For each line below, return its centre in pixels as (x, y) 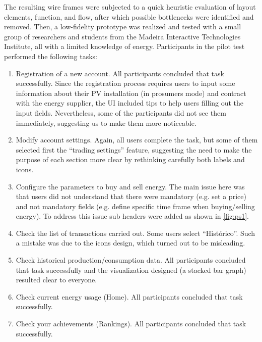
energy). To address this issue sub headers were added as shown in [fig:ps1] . (132, 216)
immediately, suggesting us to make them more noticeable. (106, 123)
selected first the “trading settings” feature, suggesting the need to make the (134, 149)
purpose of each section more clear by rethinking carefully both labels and (130, 159)
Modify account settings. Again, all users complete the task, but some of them (137, 140)
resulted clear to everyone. (56, 280)
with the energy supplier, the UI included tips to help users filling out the (129, 103)
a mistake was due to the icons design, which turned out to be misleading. (130, 243)
